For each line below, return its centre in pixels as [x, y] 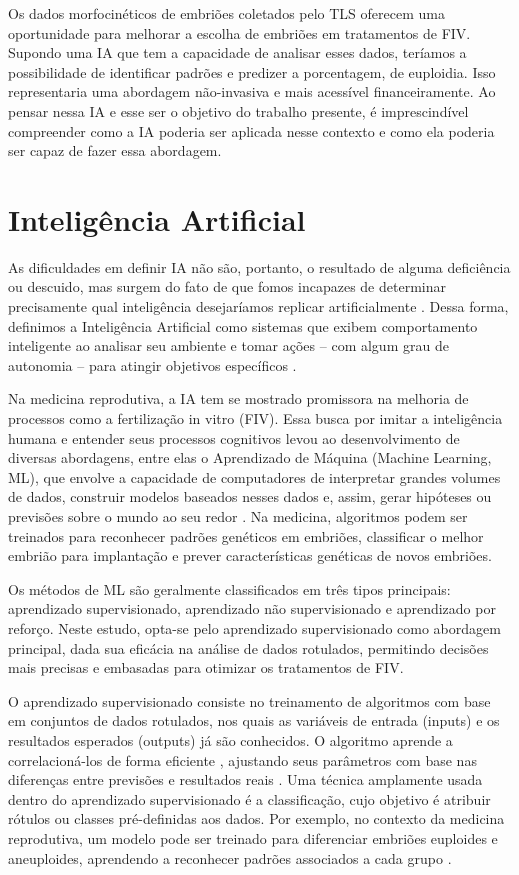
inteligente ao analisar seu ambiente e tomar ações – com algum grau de [228, 345]
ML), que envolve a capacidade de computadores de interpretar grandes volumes [254, 476]
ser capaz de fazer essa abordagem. [115, 150]
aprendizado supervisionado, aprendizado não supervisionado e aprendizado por [252, 608]
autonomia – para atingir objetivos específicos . [152, 364]
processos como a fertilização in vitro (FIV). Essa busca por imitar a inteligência [255, 418]
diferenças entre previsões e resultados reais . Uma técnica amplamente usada [245, 779]
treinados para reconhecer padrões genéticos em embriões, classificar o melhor [246, 535]
